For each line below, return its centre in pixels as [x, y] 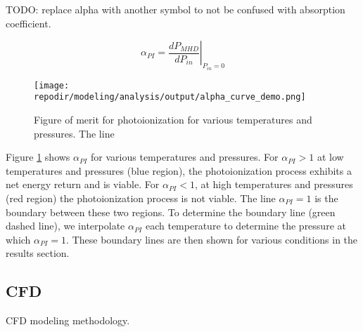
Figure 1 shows [38, 157]
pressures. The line [74, 133]
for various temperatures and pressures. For [185, 157]
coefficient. [28, 23]
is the [326, 198]
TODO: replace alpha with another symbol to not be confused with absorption [176, 9]
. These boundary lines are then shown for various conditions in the [212, 239]
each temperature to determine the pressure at [246, 226]
